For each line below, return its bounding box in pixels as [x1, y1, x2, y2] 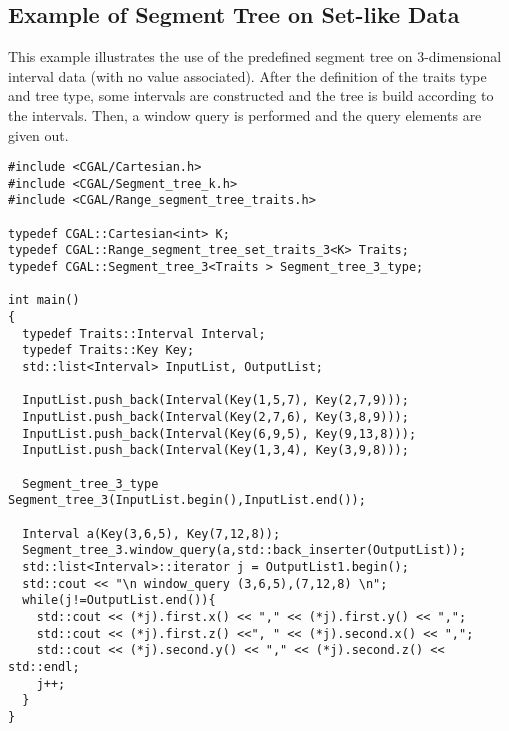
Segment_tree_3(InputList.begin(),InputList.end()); [8, 493, 366, 508]
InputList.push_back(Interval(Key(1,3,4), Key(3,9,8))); [22, 443, 409, 458]
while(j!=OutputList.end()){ [22, 593, 216, 608]
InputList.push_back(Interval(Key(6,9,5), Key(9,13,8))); [22, 426, 417, 441]
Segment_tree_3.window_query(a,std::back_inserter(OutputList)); [22, 543, 467, 558]
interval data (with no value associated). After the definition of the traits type [8, 65, 487, 86]
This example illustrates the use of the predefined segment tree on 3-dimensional [8, 46, 502, 67]
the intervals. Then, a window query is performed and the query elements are [8, 104, 482, 125]
